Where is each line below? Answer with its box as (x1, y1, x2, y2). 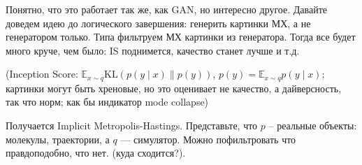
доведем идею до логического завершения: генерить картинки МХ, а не (6, 15, 311, 30)
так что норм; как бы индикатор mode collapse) (6, 94, 209, 109)
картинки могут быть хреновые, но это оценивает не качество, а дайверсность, (6, 80, 342, 95)
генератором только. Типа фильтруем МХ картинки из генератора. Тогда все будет (6, 29, 356, 44)
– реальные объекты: (268, 118, 357, 133)
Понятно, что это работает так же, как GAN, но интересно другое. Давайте (6, 2, 328, 16)
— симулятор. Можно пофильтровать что (120, 131, 296, 146)
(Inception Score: (6, 66, 78, 81)
